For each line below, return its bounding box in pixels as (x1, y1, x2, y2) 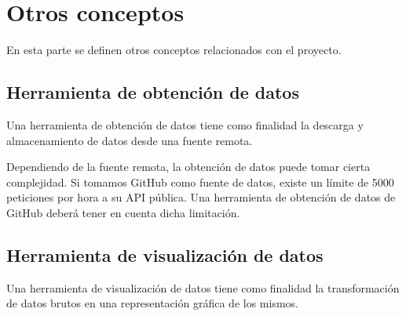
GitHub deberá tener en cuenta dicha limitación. (6, 204, 240, 220)
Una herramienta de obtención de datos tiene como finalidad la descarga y (6, 116, 364, 133)
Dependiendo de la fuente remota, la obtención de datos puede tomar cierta (6, 158, 371, 175)
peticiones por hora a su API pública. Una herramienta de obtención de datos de (6, 189, 396, 205)
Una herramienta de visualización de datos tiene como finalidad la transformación (6, 279, 400, 296)
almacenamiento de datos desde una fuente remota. (6, 132, 253, 148)
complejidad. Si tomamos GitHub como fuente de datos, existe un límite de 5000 (6, 173, 394, 190)
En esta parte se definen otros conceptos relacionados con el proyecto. (6, 42, 342, 58)
